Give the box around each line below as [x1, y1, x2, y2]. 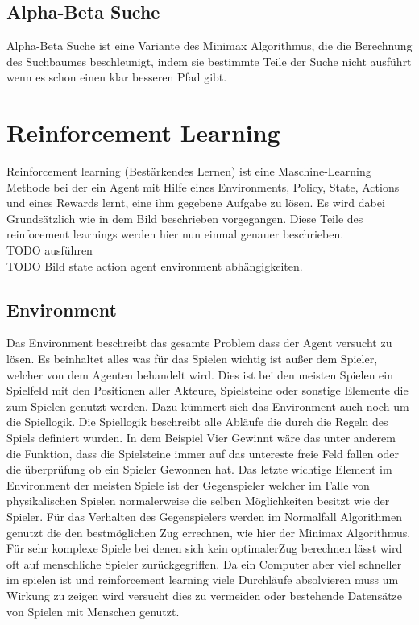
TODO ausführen [6, 242, 93, 259]
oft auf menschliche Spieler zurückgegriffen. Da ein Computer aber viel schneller [6, 555, 402, 572]
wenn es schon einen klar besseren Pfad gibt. [6, 68, 227, 85]
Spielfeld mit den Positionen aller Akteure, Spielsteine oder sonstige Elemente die [6, 382, 409, 399]
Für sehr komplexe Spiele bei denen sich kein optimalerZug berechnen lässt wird [6, 540, 403, 557]
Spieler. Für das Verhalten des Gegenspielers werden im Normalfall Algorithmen [6, 508, 402, 524]
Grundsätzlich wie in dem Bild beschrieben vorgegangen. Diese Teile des [6, 209, 363, 226]
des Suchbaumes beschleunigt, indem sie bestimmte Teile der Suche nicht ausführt [6, 52, 412, 69]
